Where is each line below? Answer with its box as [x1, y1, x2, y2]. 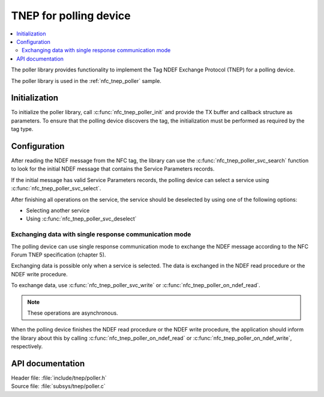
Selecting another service [26, 207, 90, 214]
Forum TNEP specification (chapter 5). [11, 251, 106, 258]
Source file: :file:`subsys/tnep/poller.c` [11, 383, 106, 390]
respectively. [11, 343, 43, 350]
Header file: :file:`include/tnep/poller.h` [11, 374, 107, 381]
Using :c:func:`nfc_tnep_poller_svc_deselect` [26, 215, 137, 222]
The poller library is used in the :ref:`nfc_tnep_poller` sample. [11, 77, 162, 84]
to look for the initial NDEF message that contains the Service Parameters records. [11, 165, 215, 172]
